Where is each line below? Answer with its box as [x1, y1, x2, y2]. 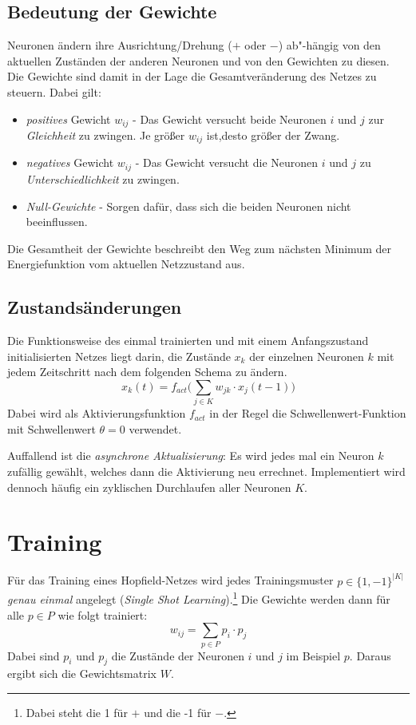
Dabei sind [7, 647, 60, 664]
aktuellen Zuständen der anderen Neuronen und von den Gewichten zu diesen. [7, 52, 390, 69]
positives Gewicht [26, 110, 111, 127]
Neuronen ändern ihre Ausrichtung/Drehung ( [7, 37, 232, 53]
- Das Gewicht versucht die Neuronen [135, 154, 319, 171]
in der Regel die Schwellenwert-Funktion [209, 405, 406, 422]
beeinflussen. [26, 213, 88, 230]
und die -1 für [144, 703, 212, 720]
